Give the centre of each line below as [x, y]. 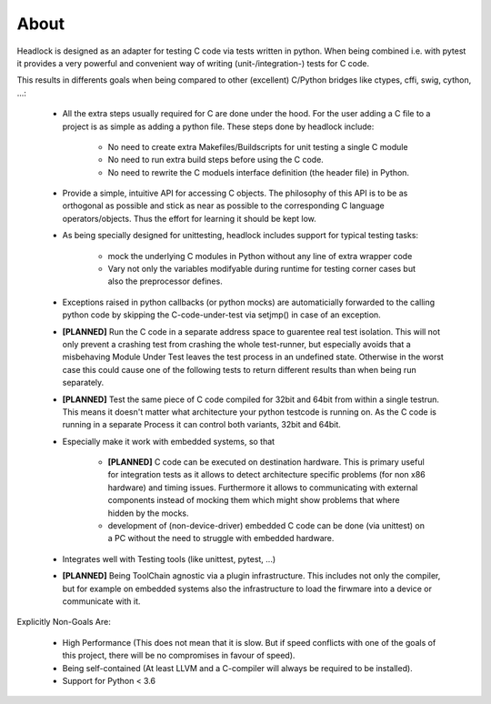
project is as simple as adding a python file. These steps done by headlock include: [218, 126]
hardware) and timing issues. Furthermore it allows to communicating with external [263, 488]
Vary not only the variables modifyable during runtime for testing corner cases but [262, 269]
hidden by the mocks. [149, 513]
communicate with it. [101, 601]
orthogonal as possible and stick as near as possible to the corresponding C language [224, 206]
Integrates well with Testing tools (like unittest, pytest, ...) [169, 558]
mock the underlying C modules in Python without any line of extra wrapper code [260, 256]
